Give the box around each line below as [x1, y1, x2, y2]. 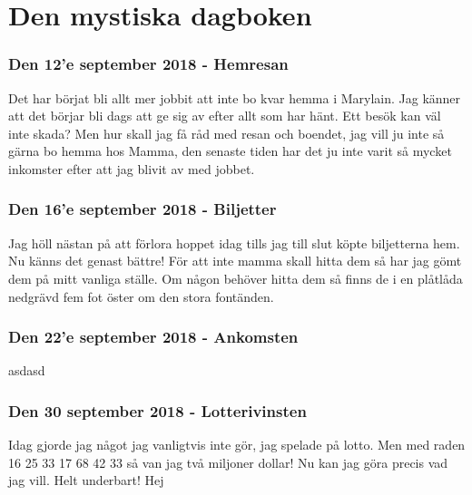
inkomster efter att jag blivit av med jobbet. [8, 159, 255, 178]
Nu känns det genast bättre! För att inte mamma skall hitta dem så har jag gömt [8, 251, 462, 270]
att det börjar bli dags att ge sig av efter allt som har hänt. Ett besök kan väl [8, 106, 441, 125]
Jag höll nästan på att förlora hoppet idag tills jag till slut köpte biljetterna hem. [8, 233, 460, 252]
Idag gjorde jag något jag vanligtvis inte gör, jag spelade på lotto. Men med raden [8, 435, 466, 454]
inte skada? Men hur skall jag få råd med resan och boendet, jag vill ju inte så [8, 123, 445, 142]
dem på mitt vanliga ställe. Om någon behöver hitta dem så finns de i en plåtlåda [8, 268, 463, 287]
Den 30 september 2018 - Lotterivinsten [8, 399, 307, 422]
